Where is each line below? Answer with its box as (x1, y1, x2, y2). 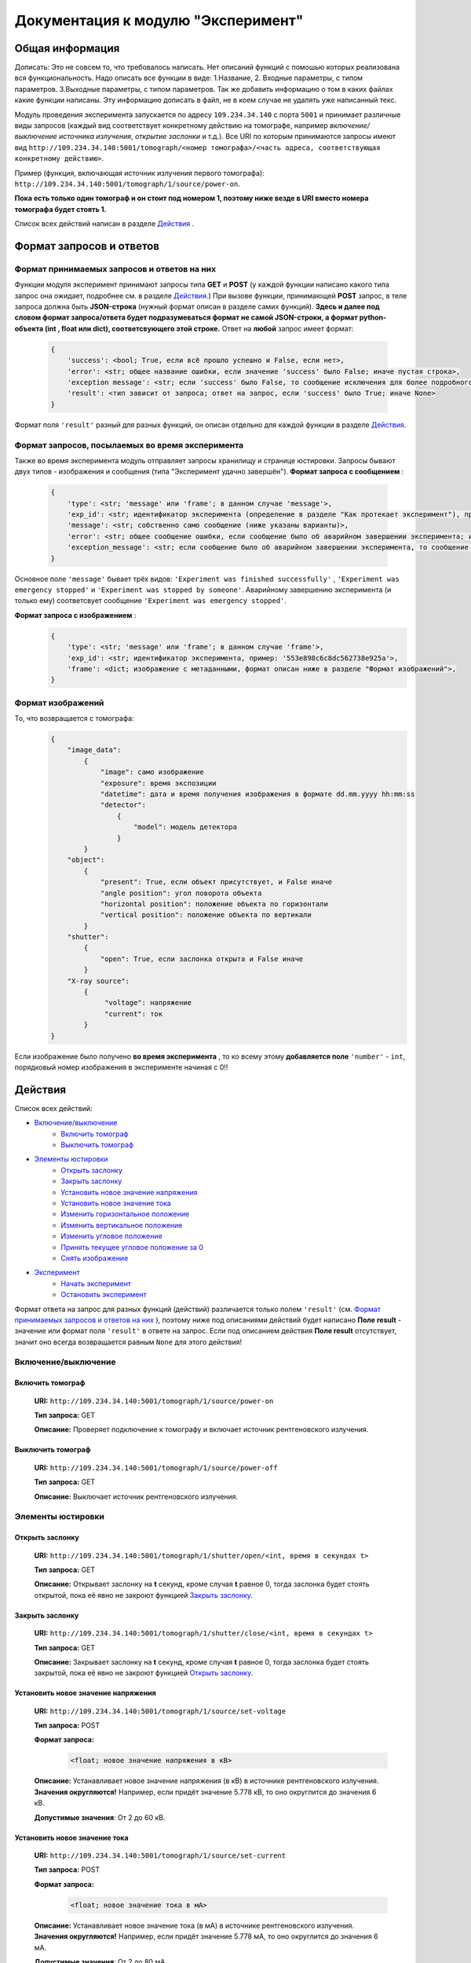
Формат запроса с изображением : (14, 610, 137, 620)
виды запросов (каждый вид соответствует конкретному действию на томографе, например (14, 121, 329, 130)
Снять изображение (60, 1253, 129, 1263)
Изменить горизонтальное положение (60, 1209, 190, 1219)
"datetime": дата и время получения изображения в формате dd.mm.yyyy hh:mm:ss (100, 790, 415, 799)
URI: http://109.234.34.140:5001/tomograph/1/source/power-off (34, 1463, 278, 1472)
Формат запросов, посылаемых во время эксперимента (14, 440, 244, 451)
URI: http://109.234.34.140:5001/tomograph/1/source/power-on (34, 1396, 274, 1406)
